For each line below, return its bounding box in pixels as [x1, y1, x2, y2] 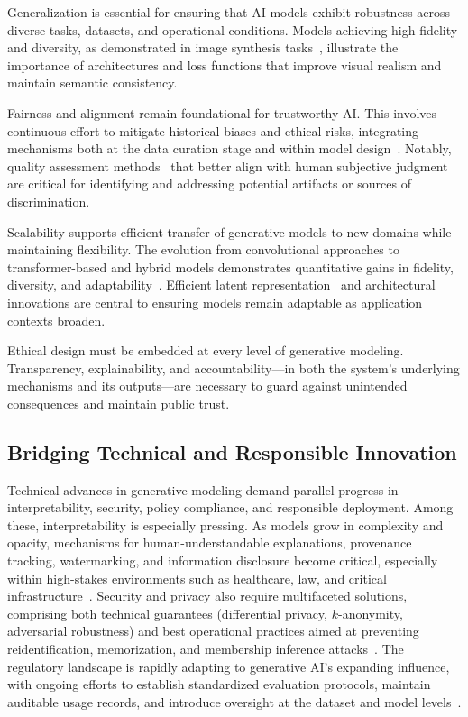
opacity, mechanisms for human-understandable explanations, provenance [7, 533, 412, 552]
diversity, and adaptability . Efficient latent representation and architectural [7, 275, 436, 294]
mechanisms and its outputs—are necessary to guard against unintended [7, 376, 408, 395]
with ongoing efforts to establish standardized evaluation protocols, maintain [7, 675, 431, 694]
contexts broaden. [7, 310, 106, 329]
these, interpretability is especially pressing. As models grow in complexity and [7, 515, 444, 534]
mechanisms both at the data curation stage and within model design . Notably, [7, 139, 452, 158]
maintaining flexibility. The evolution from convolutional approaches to [7, 240, 399, 259]
